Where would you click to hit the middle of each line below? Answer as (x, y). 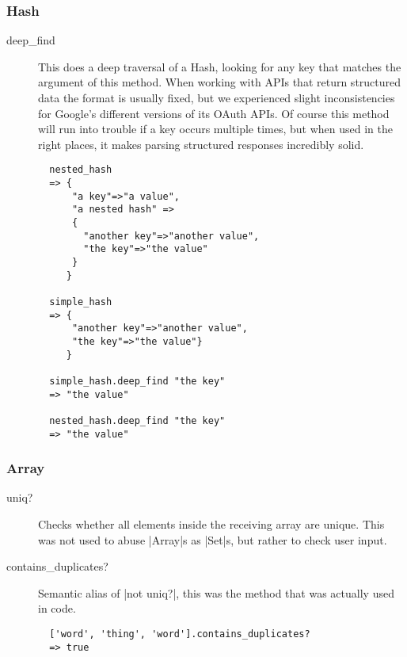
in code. (57, 608)
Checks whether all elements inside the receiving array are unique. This (211, 523)
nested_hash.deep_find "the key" (137, 420)
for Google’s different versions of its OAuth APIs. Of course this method (214, 113)
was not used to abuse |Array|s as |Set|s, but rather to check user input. (213, 539)
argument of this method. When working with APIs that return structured (220, 82)
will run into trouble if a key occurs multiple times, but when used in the (215, 129)
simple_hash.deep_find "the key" (137, 381)
